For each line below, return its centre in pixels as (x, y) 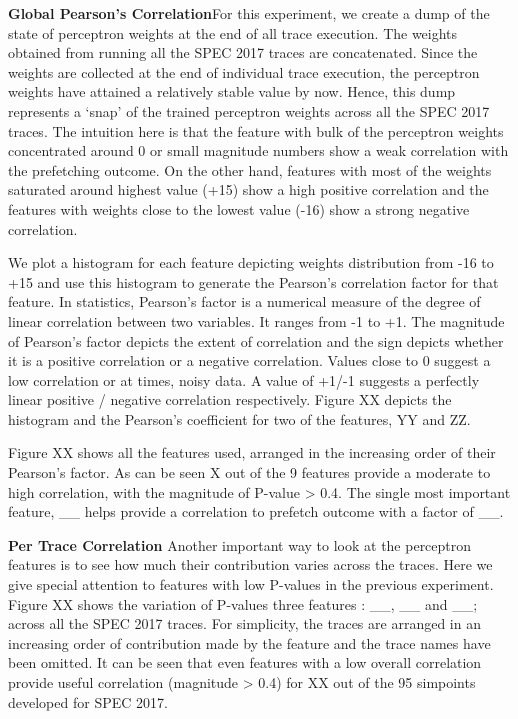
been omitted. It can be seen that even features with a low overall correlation (245, 662)
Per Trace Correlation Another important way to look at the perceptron (240, 544)
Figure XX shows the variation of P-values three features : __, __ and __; (243, 603)
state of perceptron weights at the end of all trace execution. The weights (233, 32)
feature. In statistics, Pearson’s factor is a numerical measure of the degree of (244, 301)
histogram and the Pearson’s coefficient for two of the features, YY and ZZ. (239, 418)
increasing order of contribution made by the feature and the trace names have (249, 642)
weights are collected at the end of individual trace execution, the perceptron (244, 71)
